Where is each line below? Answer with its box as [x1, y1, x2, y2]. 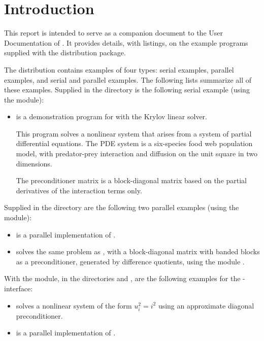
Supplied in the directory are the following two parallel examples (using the [4, 202, 239, 213]
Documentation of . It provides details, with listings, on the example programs [4, 37, 248, 48]
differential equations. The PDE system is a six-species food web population [16, 138, 253, 149]
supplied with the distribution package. [4, 47, 126, 58]
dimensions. [16, 158, 52, 168]
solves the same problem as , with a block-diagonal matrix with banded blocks [16, 246, 260, 257]
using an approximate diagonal [158, 300, 254, 311]
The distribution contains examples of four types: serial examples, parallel [4, 64, 234, 75]
